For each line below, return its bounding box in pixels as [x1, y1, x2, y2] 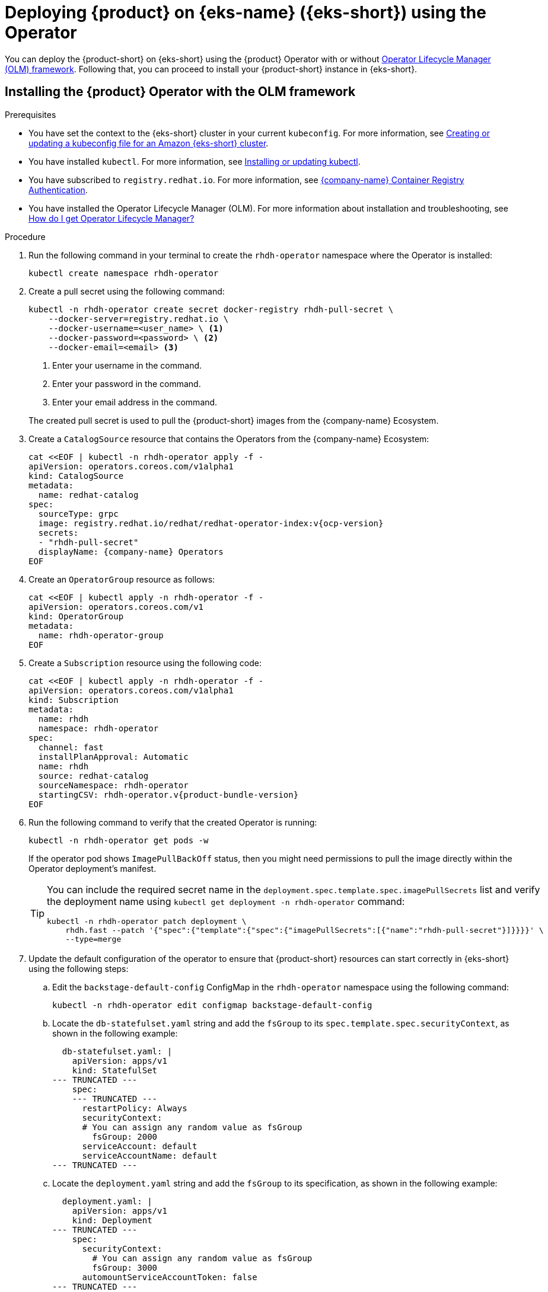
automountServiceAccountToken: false [82, 1272, 257, 1282]
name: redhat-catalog [38, 490, 139, 500]
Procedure [5, 231, 46, 242]
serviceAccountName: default [82, 1150, 218, 1160]
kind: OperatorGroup [28, 611, 124, 621]
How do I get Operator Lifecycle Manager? [28, 213, 195, 223]
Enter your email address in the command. [52, 396, 218, 407]
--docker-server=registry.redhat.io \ [48, 314, 229, 324]
